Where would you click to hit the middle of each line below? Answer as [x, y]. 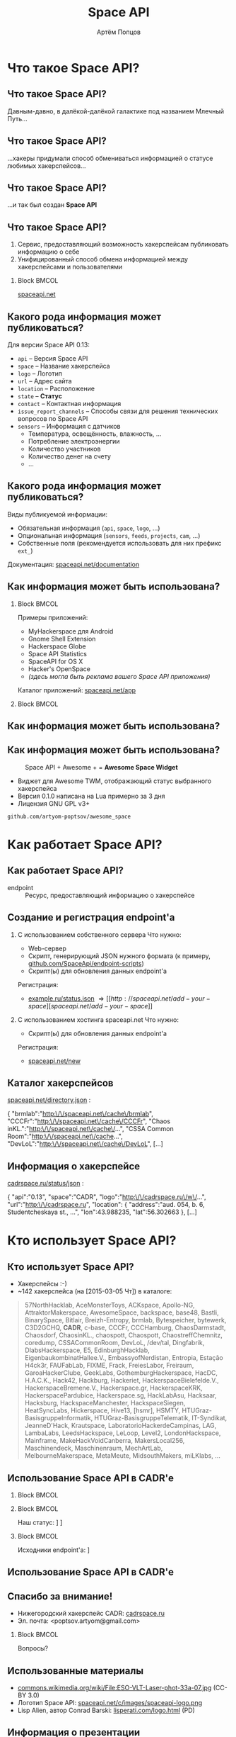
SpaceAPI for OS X [55, 661]
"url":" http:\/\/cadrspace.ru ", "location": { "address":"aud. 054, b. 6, [106, 1205]
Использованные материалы [75, 1671]
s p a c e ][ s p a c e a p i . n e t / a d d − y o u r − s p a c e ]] [90, 1006]
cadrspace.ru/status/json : [46, 1184]
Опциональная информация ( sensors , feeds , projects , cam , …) [109, 535]
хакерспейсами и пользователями [70, 267]
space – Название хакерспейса [64, 366]
